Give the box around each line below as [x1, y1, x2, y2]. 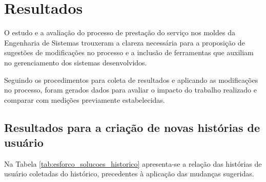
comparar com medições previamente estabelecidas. [4, 94, 165, 105]
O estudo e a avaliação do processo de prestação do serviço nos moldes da [4, 27, 235, 38]
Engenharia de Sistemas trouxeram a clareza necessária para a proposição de [4, 37, 245, 48]
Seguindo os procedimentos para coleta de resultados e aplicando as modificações [4, 74, 258, 85]
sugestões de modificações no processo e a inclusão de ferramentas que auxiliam [4, 47, 254, 58]
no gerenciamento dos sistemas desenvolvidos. [4, 57, 147, 67]
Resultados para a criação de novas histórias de [4, 119, 260, 135]
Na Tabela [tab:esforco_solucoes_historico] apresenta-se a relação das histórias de [4, 158, 262, 169]
